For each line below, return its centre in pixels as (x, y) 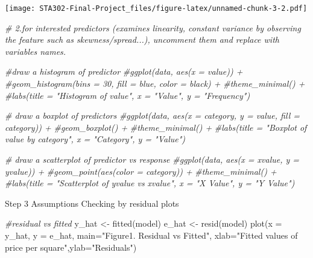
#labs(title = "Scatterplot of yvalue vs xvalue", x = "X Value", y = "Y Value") (150, 183)
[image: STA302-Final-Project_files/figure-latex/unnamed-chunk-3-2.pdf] (156, 8)
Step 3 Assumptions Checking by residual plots (92, 203)
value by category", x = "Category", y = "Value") (95, 139)
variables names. (36, 51)
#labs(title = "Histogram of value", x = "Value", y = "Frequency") (128, 95)
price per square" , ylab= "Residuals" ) (71, 247)
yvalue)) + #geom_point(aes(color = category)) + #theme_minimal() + (141, 171)
